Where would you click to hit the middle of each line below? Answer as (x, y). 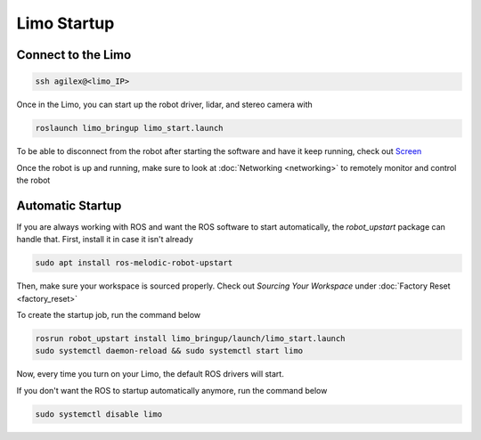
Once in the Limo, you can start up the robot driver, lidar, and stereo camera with (164, 105)
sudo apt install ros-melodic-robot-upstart (134, 263)
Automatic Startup (69, 205)
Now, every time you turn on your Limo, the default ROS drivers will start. (150, 374)
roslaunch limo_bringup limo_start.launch (129, 128)
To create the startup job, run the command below (109, 314)
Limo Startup (65, 23)
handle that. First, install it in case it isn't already (105, 240)
